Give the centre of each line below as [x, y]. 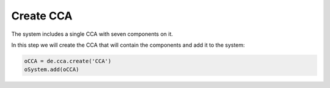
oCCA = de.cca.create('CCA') [68, 61]
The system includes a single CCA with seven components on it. [92, 34]
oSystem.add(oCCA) [52, 69]
